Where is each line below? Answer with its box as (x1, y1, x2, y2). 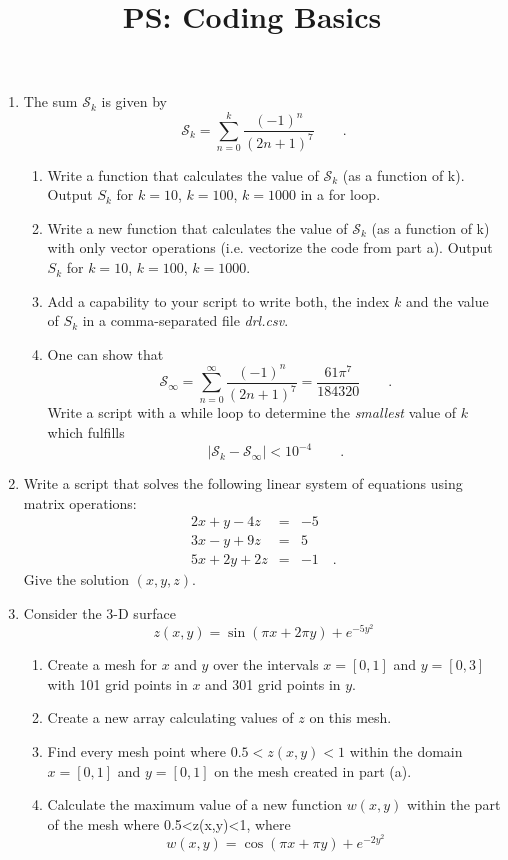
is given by (101, 91, 167, 112)
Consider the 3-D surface (23, 602, 176, 623)
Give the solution (23, 569, 129, 590)
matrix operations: (23, 492, 137, 513)
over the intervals (213, 654, 319, 675)
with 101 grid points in (47, 673, 188, 694)
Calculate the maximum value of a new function (47, 794, 342, 815)
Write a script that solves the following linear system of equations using (23, 473, 463, 494)
